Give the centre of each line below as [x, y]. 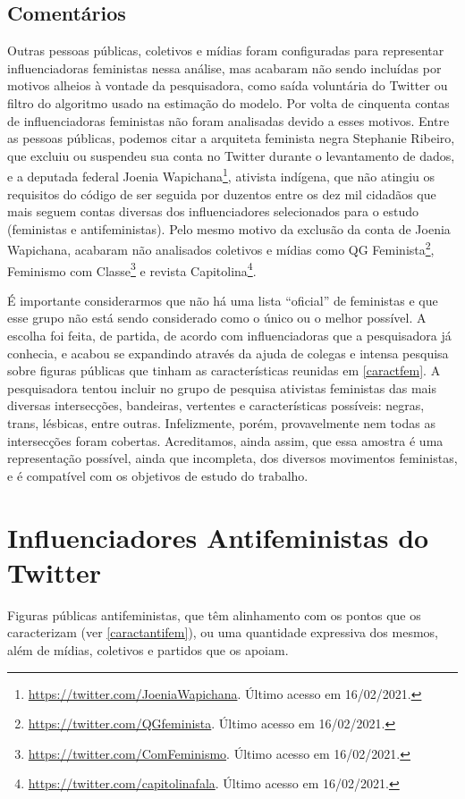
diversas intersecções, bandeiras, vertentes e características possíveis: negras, [216, 405]
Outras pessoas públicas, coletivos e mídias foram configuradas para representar [226, 50]
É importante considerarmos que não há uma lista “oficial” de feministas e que [223, 300]
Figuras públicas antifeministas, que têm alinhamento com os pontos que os [214, 614]
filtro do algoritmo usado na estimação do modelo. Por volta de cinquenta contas [228, 102]
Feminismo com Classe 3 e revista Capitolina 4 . [132, 269]
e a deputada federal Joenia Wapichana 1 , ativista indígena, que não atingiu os [221, 175]
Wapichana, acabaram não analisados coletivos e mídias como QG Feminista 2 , [221, 248]
